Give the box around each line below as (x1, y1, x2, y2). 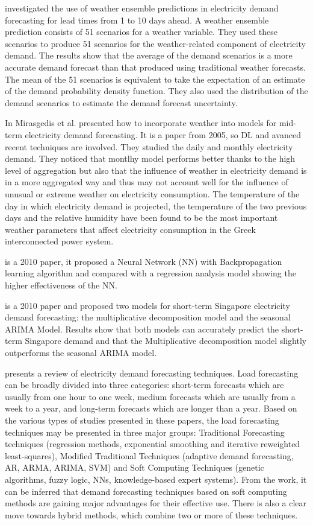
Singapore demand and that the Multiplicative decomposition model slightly (25, 334, 307, 347)
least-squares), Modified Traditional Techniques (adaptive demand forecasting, (5, 449, 294, 462)
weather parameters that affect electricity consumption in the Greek (5, 223, 256, 235)
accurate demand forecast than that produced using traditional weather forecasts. (5, 60, 306, 73)
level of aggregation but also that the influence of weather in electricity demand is (5, 164, 307, 176)
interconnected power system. (5, 235, 114, 247)
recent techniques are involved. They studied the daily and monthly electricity (5, 140, 293, 153)
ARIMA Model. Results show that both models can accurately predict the (5, 322, 279, 335)
